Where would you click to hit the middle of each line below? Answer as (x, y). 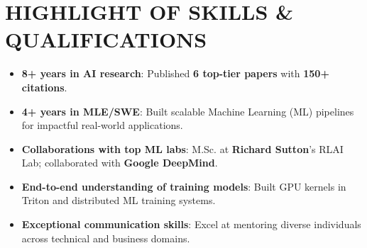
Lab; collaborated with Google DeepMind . (120, 163)
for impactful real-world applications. (102, 125)
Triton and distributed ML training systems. (119, 200)
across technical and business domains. (106, 238)
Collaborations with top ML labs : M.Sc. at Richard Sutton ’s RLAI (182, 148)
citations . (44, 87)
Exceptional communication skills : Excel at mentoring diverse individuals (191, 224)
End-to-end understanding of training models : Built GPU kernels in (184, 186)
